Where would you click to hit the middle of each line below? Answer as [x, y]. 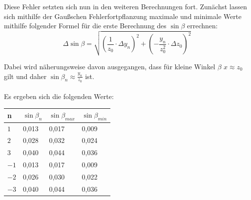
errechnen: [202, 26]
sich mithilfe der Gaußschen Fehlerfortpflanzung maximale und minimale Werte [123, 16]
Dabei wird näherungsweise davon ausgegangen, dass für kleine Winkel [110, 66]
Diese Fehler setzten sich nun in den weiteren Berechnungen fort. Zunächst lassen [125, 6]
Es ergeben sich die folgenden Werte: [59, 96]
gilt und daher [25, 76]
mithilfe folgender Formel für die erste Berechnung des [85, 26]
